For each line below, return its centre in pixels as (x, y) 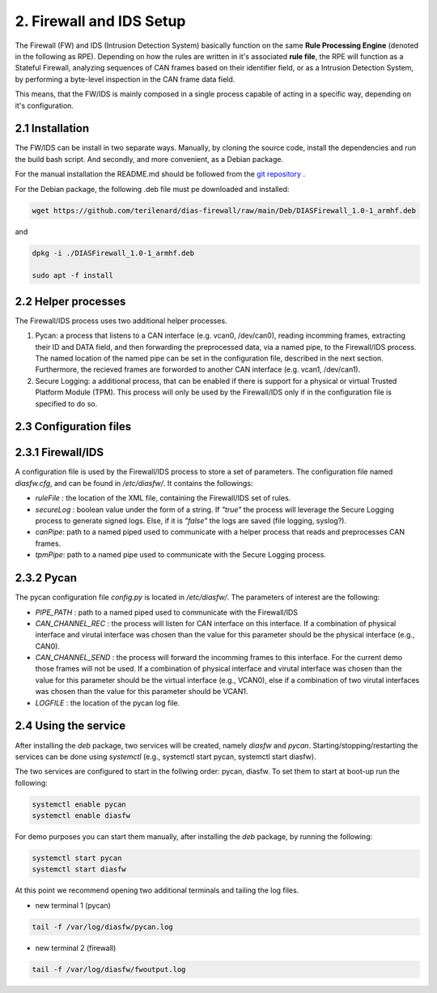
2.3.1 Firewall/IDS (59, 452)
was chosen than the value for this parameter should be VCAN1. (142, 692)
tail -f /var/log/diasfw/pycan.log (102, 927)
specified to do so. (66, 403)
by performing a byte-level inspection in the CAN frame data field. (125, 79)
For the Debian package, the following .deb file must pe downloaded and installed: (152, 189)
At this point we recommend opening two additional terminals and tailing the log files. (157, 890)
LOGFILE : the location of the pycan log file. (108, 703)
